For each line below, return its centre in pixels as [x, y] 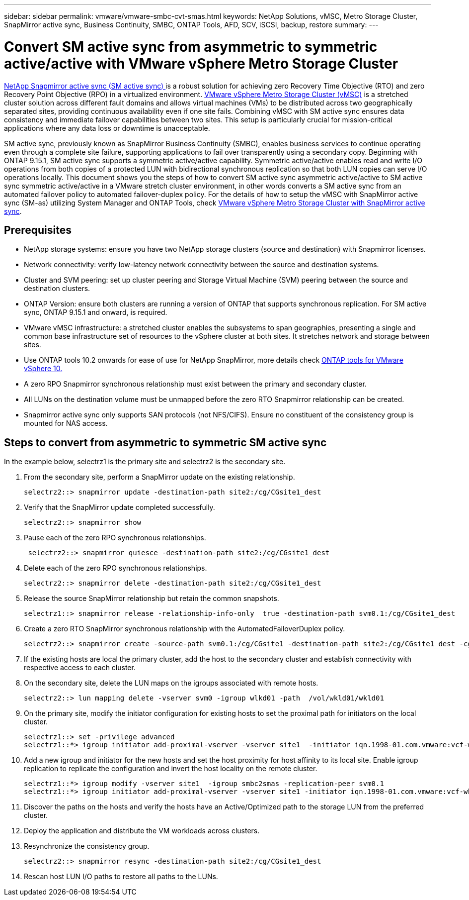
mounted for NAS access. [66, 423]
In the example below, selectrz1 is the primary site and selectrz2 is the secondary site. [145, 462]
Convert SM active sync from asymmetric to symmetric [191, 47]
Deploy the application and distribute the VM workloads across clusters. [142, 831]
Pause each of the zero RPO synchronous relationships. [115, 538]
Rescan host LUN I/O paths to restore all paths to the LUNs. [121, 877]
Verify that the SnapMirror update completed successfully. [119, 507]
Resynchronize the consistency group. [87, 846]
